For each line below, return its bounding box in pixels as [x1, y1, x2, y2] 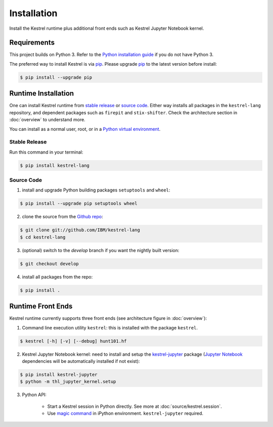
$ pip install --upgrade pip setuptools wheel [20, 201, 138, 207]
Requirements [9, 38, 55, 47]
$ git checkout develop [20, 261, 79, 266]
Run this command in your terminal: [9, 149, 83, 155]
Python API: [22, 392, 47, 398]
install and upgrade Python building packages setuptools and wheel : [22, 187, 170, 193]
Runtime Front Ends [9, 302, 73, 311]
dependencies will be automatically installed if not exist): [22, 358, 140, 364]
